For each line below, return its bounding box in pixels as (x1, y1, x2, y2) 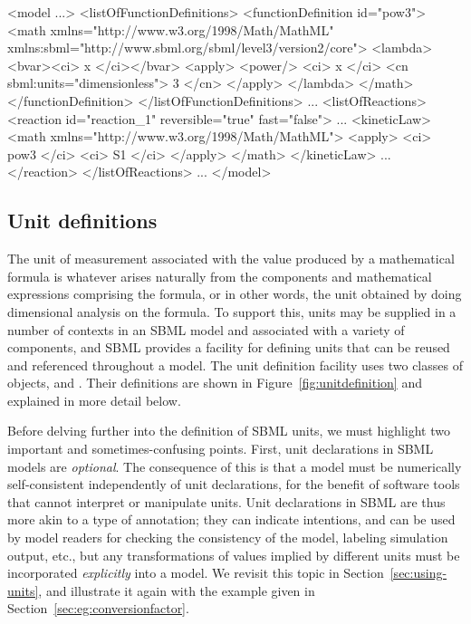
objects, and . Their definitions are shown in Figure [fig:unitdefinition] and (7, 373, 422, 392)
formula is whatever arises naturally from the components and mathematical (7, 266, 432, 285)
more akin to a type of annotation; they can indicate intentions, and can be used (7, 510, 456, 529)
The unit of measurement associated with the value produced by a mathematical (7, 249, 455, 268)
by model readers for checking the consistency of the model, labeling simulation (7, 528, 448, 547)
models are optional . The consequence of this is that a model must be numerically (7, 456, 462, 475)
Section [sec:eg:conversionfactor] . (7, 599, 189, 618)
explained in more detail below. (7, 390, 181, 409)
